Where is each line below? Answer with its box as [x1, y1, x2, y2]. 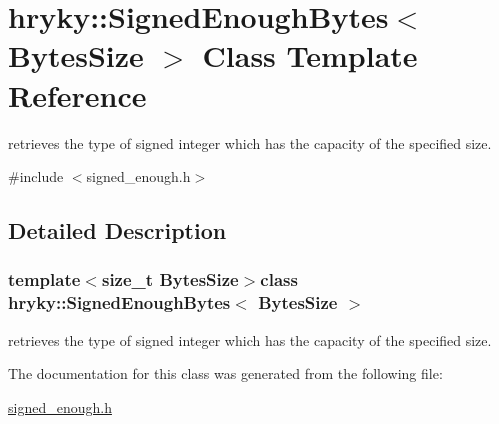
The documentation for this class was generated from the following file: [8, 363, 443, 384]
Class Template [202, 35, 418, 76]
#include [8, 166, 64, 187]
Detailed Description [8, 215, 227, 246]
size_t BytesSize [101, 267, 239, 292]
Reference [8, 74, 147, 115]
